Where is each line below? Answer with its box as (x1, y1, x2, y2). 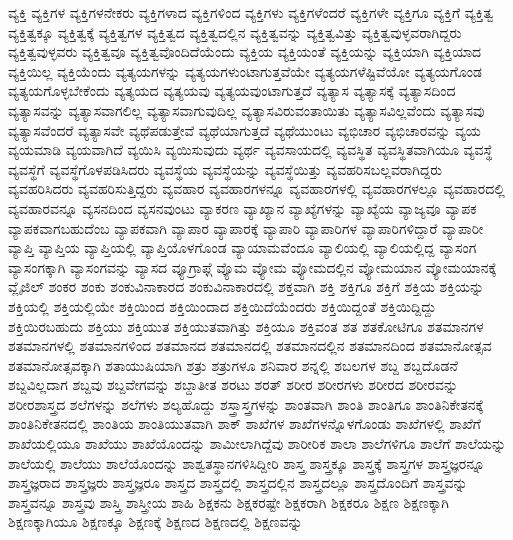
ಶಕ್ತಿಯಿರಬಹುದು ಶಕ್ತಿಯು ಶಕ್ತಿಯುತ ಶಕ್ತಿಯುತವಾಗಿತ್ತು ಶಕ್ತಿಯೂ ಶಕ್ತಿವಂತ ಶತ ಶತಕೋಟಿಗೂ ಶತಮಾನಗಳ (8, 315, 484, 336)
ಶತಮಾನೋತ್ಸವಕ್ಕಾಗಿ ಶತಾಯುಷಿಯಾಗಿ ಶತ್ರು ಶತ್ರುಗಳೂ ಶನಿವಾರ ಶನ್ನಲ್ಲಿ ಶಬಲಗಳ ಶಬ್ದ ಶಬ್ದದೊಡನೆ (8, 354, 458, 375)
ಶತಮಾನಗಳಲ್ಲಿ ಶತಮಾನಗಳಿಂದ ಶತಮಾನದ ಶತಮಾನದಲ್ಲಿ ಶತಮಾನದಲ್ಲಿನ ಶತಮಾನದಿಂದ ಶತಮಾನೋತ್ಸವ (8, 335, 492, 356)
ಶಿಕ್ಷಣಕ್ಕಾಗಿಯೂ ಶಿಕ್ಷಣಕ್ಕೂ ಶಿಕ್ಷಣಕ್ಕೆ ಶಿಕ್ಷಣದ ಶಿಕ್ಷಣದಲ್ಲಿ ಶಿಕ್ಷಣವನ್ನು (8, 511, 303, 532)
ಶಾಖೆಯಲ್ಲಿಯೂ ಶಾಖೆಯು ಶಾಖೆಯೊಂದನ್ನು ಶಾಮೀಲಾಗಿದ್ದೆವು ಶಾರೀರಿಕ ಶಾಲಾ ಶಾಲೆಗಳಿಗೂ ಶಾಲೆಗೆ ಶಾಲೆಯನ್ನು (8, 433, 507, 454)
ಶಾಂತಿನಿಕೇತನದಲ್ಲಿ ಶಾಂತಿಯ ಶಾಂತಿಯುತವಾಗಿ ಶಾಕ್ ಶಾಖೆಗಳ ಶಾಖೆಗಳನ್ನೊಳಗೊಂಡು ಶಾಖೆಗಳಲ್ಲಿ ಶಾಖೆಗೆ (8, 413, 481, 434)
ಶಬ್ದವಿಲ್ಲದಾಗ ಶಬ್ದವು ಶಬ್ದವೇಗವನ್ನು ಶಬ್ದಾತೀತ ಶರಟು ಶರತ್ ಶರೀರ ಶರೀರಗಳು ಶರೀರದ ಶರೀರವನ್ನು (8, 374, 459, 395)
